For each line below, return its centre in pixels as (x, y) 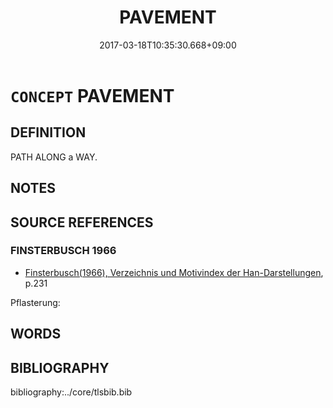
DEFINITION (48, 132)
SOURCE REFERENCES (82, 222)
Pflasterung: (35, 302)
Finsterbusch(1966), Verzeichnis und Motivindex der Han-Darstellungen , (174, 272)
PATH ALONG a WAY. (54, 157)
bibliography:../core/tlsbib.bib (71, 392)
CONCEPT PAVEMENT (92, 95)
